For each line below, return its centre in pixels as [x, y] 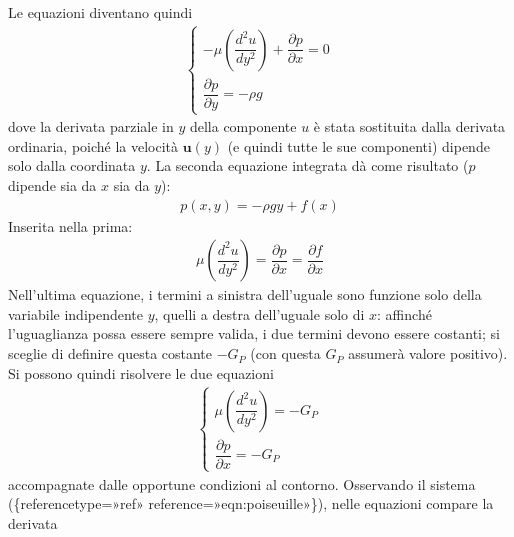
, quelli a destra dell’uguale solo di [259, 313]
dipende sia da [52, 185]
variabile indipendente [76, 313]
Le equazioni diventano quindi [100, 12]
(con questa [285, 353]
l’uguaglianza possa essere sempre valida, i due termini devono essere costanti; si [254, 333]
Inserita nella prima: [70, 225]
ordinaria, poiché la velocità [93, 145]
